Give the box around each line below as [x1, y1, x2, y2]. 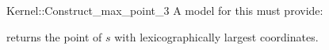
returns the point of [6, 28, 102, 45]
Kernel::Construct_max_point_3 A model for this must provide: [6, 2, 323, 18]
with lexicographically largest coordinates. [114, 28, 319, 45]
